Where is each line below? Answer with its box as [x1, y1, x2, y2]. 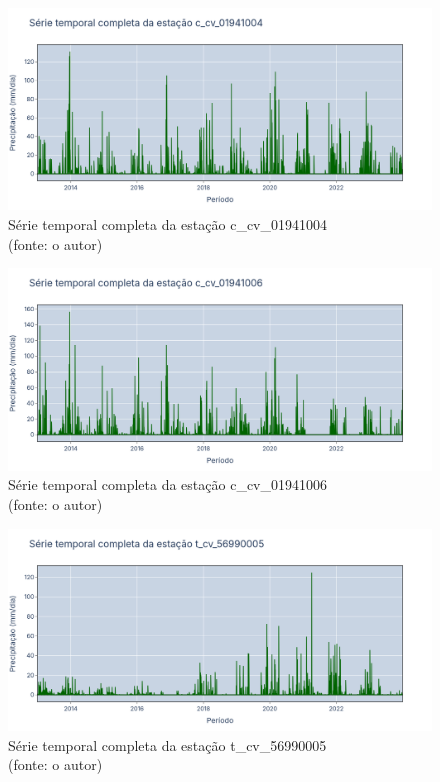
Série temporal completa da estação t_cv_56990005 [8, 734, 327, 755]
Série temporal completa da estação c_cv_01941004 [8, 214, 328, 235]
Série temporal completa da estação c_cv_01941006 [8, 474, 328, 495]
